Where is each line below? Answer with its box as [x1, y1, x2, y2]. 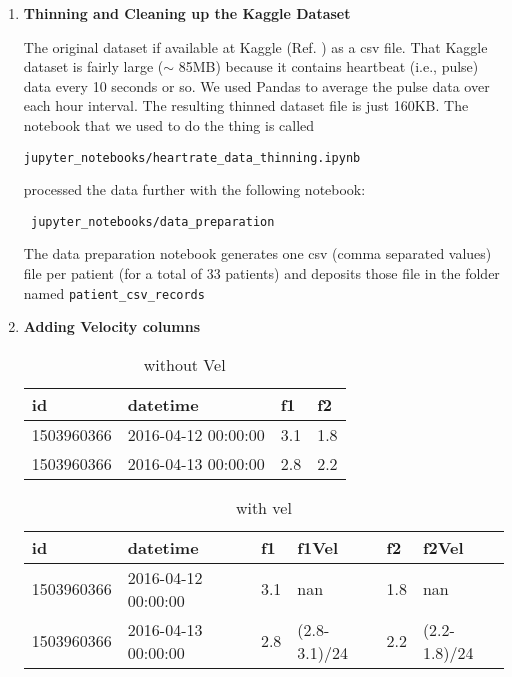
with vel [235, 495, 292, 519]
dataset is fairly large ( [23, 56, 164, 77]
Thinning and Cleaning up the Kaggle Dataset [23, 3, 351, 23]
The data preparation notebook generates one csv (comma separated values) [23, 243, 492, 264]
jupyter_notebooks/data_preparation [30, 214, 275, 229]
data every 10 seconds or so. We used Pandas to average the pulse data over [23, 75, 490, 96]
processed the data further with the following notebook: [23, 179, 366, 200]
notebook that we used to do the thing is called [23, 114, 315, 135]
